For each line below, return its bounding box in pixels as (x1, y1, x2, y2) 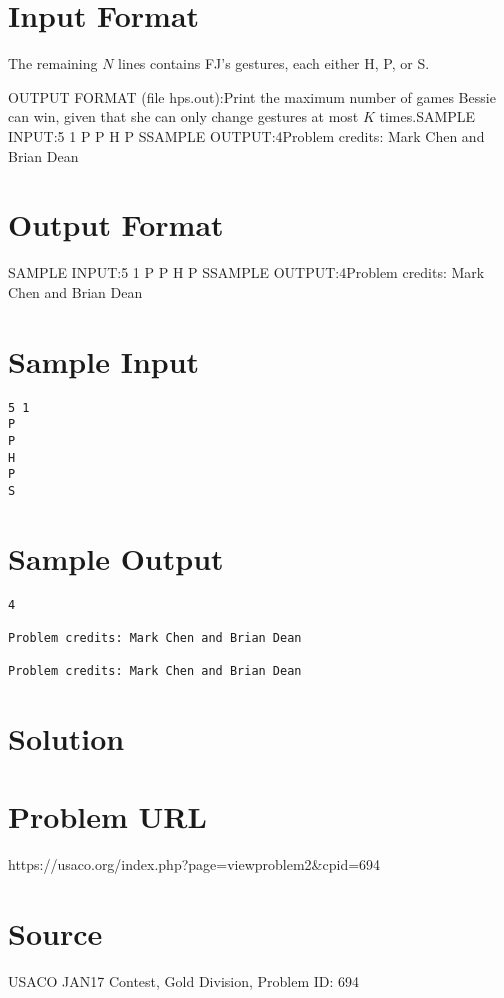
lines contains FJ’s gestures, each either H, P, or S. (118, 53, 430, 74)
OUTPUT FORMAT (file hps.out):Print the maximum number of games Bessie (8, 86, 496, 107)
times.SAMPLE (379, 106, 476, 127)
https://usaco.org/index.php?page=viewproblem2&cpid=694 (8, 854, 381, 875)
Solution (8, 718, 125, 759)
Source (8, 913, 103, 954)
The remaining (8, 53, 98, 74)
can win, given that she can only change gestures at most (8, 106, 359, 127)
